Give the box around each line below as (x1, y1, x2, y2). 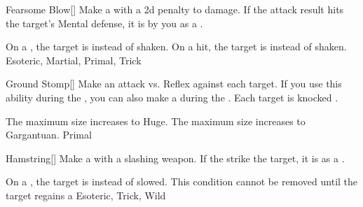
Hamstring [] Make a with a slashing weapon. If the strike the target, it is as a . (6, 150, 345, 165)
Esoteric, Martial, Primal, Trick (6, 52, 142, 67)
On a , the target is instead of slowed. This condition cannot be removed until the (6, 174, 358, 189)
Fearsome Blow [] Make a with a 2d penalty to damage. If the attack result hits (6, 2, 344, 16)
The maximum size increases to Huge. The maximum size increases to (6, 113, 306, 128)
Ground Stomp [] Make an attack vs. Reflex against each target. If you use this (6, 76, 342, 91)
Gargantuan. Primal (6, 127, 92, 142)
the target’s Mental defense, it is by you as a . (6, 15, 203, 30)
